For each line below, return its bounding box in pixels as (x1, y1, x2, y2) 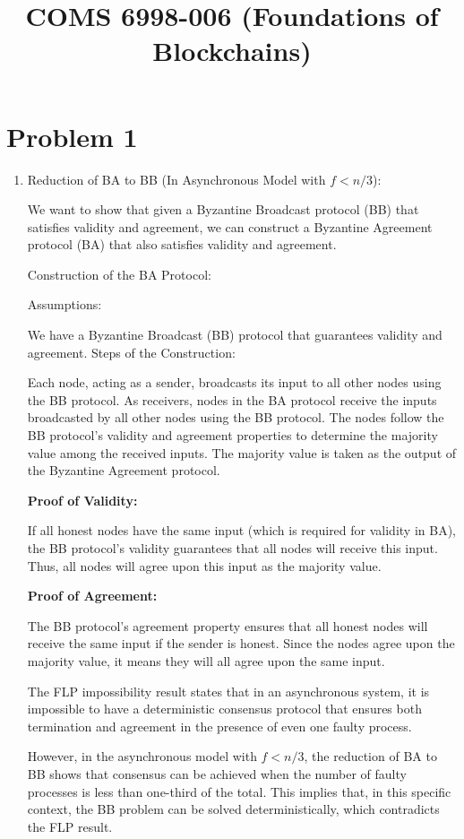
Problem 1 (6, 117, 138, 154)
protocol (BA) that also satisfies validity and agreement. (27, 235, 337, 254)
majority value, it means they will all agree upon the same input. (27, 651, 385, 670)
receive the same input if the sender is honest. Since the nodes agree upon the (27, 634, 455, 653)
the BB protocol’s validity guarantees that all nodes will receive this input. (27, 539, 438, 557)
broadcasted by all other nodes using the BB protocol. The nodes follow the (27, 408, 444, 427)
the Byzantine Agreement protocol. (27, 461, 220, 480)
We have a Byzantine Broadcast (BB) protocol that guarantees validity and (27, 325, 443, 344)
